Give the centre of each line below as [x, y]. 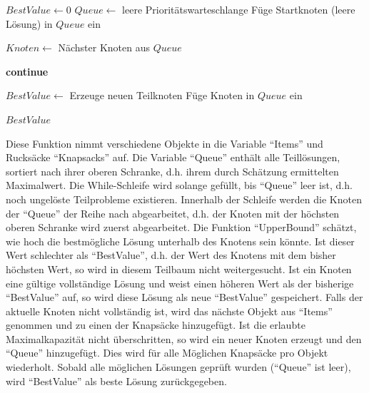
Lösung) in [29, 23]
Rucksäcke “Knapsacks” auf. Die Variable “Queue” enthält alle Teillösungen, [173, 157]
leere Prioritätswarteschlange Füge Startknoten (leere [239, 9]
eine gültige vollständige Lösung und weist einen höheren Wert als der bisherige [180, 283]
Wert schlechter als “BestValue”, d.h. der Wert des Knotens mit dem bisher [171, 255]
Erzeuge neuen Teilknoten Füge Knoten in [162, 95]
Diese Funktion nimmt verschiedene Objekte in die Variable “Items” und [165, 143]
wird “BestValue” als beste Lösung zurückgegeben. [116, 381]
